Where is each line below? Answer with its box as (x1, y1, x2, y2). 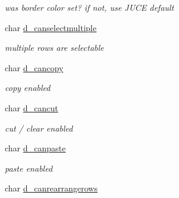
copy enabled (5, 81, 51, 94)
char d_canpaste (5, 142, 66, 154)
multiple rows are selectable (5, 41, 104, 54)
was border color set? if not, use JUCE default (5, 1, 174, 13)
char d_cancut (5, 101, 58, 114)
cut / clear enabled (5, 121, 73, 134)
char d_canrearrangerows (5, 182, 98, 194)
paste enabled (5, 162, 53, 174)
